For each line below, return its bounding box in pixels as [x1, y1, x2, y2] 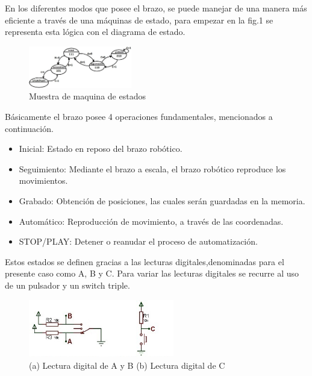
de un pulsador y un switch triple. [5, 278, 130, 291]
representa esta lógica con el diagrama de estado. [5, 25, 186, 38]
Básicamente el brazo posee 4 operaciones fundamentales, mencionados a [5, 110, 273, 123]
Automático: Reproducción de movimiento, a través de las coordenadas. [19, 215, 284, 227]
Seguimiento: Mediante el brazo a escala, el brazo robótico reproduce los [19, 162, 286, 175]
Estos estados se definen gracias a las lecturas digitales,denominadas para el [5, 255, 284, 268]
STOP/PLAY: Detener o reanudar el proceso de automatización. [19, 235, 258, 248]
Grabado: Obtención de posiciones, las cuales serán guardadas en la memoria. [19, 194, 305, 207]
